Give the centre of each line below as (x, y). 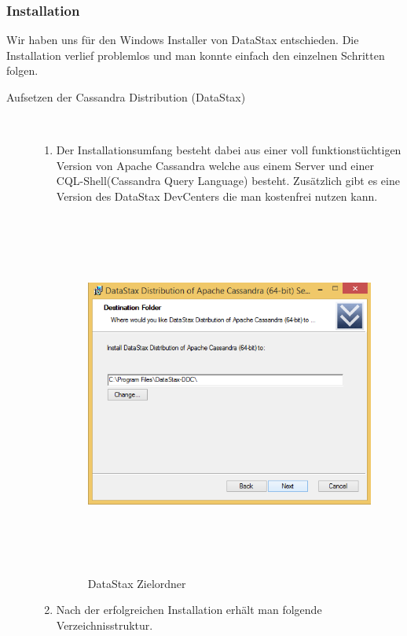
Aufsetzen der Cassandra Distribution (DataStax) (126, 97)
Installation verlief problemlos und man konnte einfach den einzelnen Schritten (196, 55)
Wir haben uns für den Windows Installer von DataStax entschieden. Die (183, 40)
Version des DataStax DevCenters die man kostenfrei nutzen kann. (217, 196)
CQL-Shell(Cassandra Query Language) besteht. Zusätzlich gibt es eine (228, 181)
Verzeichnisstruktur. (104, 625)
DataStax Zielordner (137, 583)
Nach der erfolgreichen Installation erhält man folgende (189, 610)
